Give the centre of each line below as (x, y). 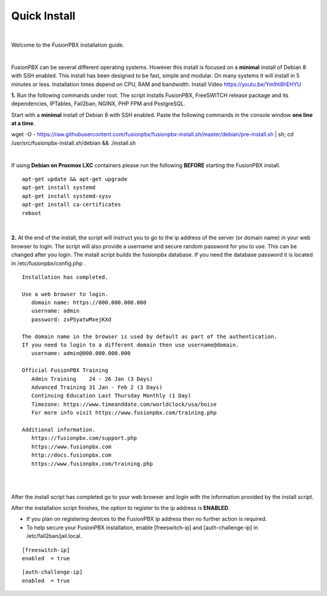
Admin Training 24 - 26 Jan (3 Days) (92, 379)
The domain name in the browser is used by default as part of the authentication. (150, 336)
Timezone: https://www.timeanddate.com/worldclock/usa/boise (124, 404)
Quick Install (43, 16)
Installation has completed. (65, 277)
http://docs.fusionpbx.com (71, 455)
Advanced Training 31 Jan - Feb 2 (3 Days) (97, 387)
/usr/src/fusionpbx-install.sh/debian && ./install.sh (74, 143)
